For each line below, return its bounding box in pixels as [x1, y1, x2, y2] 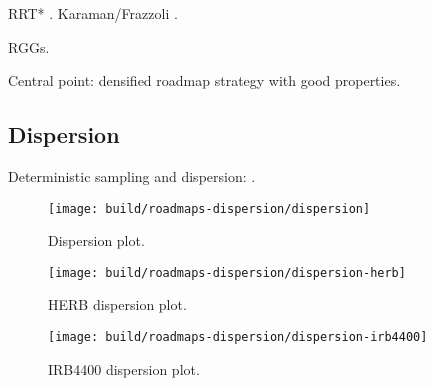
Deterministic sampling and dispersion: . [8, 165, 256, 186]
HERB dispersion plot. [48, 294, 187, 315]
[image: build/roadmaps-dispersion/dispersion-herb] [48, 265, 406, 280]
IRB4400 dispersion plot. [48, 358, 200, 379]
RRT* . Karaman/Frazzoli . [8, 3, 178, 23]
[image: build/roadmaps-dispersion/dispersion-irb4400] [48, 330, 428, 345]
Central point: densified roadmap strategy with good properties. [8, 70, 401, 91]
